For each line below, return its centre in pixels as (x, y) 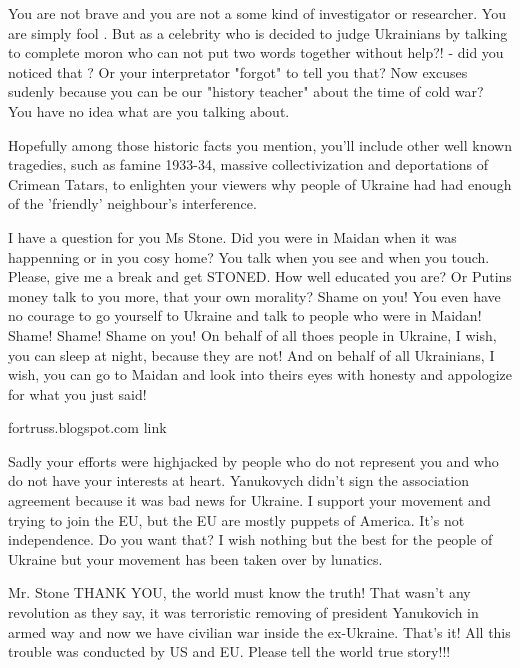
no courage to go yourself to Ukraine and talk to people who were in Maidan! (245, 315)
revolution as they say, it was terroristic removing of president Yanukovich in (243, 612)
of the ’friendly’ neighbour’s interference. (132, 203)
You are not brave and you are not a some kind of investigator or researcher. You (257, 13)
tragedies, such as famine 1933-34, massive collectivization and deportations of (248, 164)
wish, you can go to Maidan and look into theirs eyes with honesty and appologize (260, 374)
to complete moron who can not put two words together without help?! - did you (256, 52)
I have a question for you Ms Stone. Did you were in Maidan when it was (232, 236)
